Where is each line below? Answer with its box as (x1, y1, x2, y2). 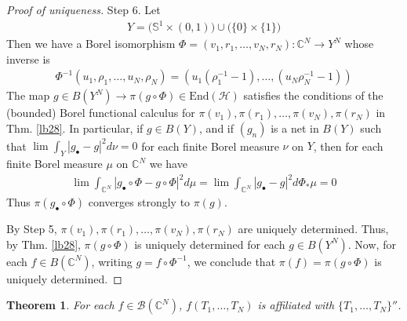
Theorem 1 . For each (6, 297, 114, 313)
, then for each (313, 137, 383, 154)
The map (6, 87, 50, 104)
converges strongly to (88, 194, 191, 210)
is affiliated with (257, 297, 335, 313)
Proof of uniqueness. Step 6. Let (6, 2, 161, 17)
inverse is (6, 50, 50, 67)
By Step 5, (6, 221, 57, 237)
